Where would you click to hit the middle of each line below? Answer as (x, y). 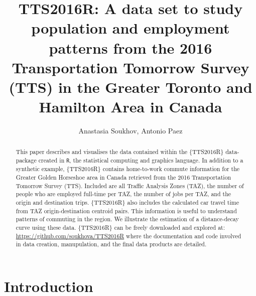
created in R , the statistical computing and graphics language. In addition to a (141, 160)
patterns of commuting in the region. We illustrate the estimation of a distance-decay (127, 219)
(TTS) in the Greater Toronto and (131, 87)
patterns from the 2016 (131, 47)
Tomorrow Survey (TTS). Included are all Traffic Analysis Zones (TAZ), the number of (130, 185)
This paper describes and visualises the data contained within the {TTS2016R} (120, 152)
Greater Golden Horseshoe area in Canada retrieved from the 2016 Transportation (123, 177)
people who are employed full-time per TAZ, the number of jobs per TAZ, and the (123, 194)
